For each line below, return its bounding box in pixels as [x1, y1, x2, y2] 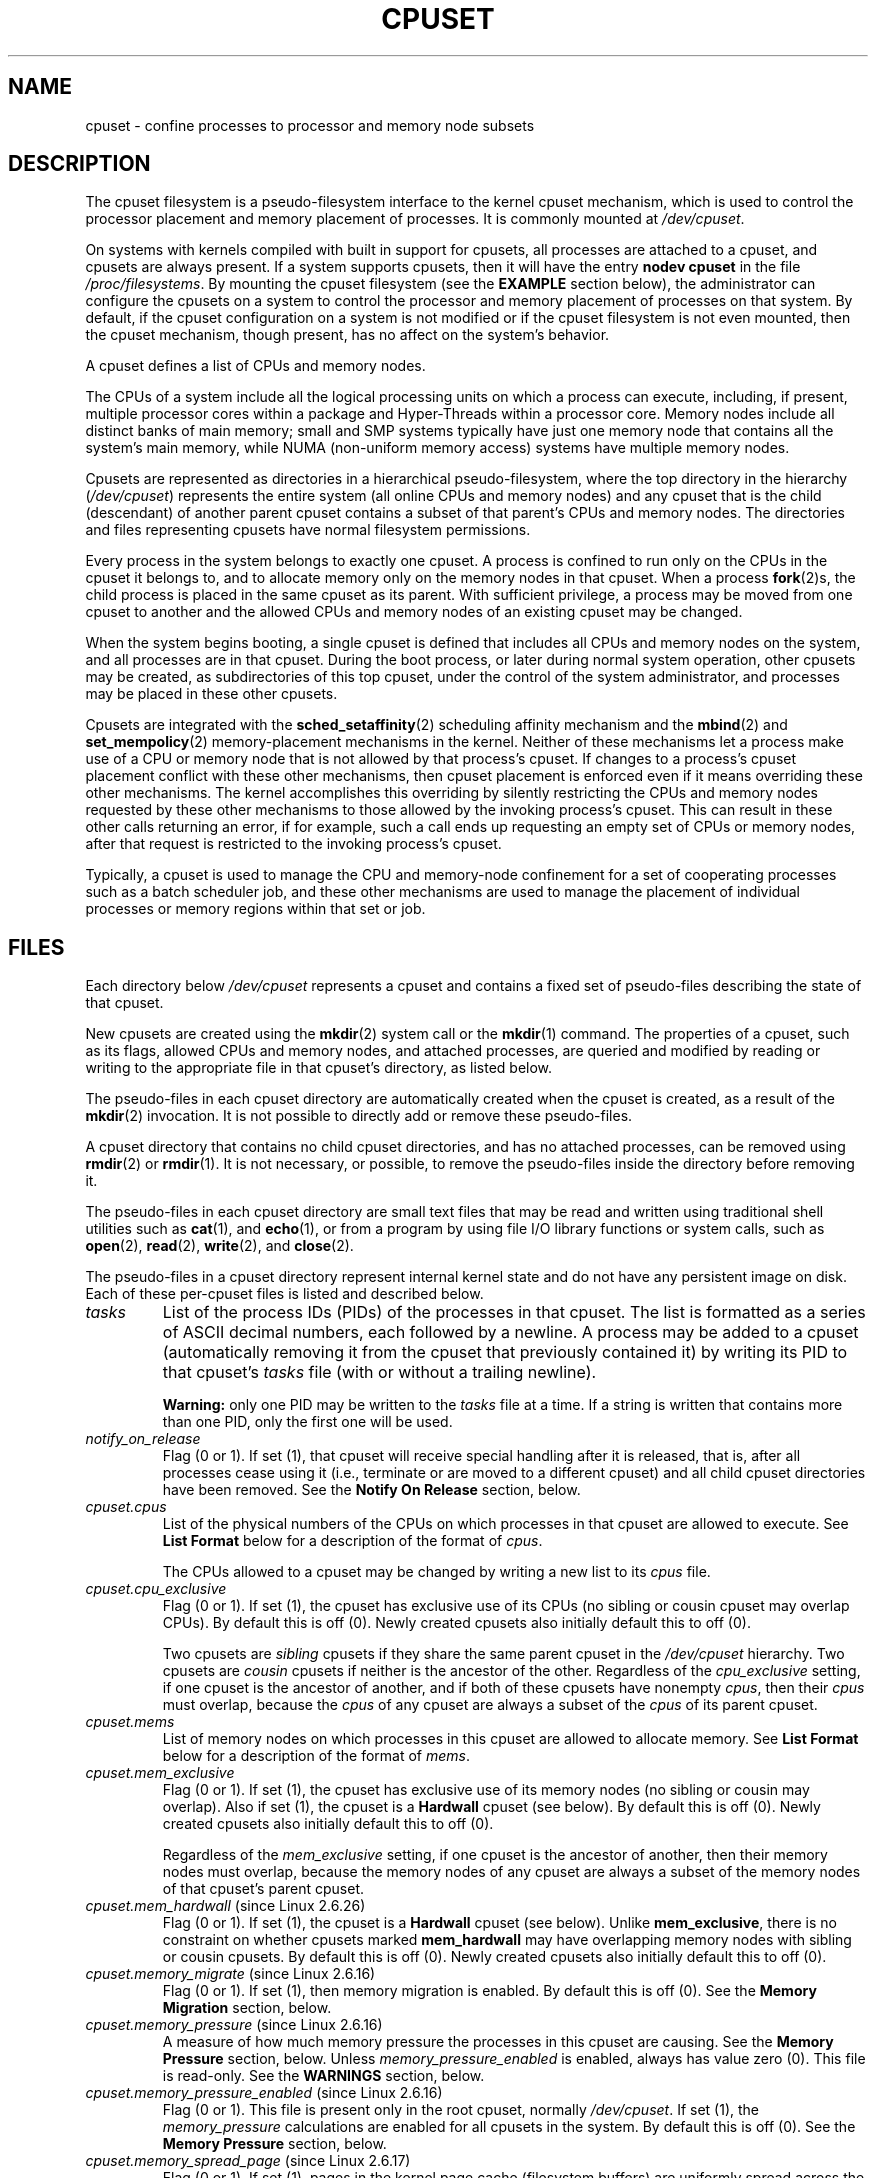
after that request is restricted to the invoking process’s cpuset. [85, 835, 502, 853]
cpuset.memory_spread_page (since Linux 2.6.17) [85, 2152, 411, 2170]
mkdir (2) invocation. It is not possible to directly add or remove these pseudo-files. [85, 1107, 633, 1125]
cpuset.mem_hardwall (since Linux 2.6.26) [85, 1897, 366, 1915]
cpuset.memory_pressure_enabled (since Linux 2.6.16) [85, 2084, 443, 2102]
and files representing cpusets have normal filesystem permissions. [85, 521, 531, 539]
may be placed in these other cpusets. [85, 685, 338, 703]
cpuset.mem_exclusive [85, 1764, 235, 1782]
